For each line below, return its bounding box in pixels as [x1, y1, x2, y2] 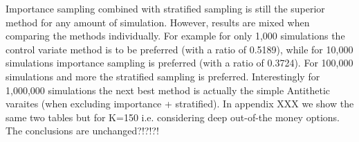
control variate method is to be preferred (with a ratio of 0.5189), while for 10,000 [6, 42, 353, 56]
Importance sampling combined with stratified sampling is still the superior [6, 1, 325, 15]
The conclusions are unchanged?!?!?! [6, 123, 159, 138]
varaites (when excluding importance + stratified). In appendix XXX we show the [6, 96, 354, 111]
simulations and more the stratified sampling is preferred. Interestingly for [6, 69, 320, 83]
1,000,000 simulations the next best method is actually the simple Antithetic [6, 82, 330, 97]
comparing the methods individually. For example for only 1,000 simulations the [6, 28, 345, 43]
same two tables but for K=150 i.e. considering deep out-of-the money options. [6, 109, 340, 124]
